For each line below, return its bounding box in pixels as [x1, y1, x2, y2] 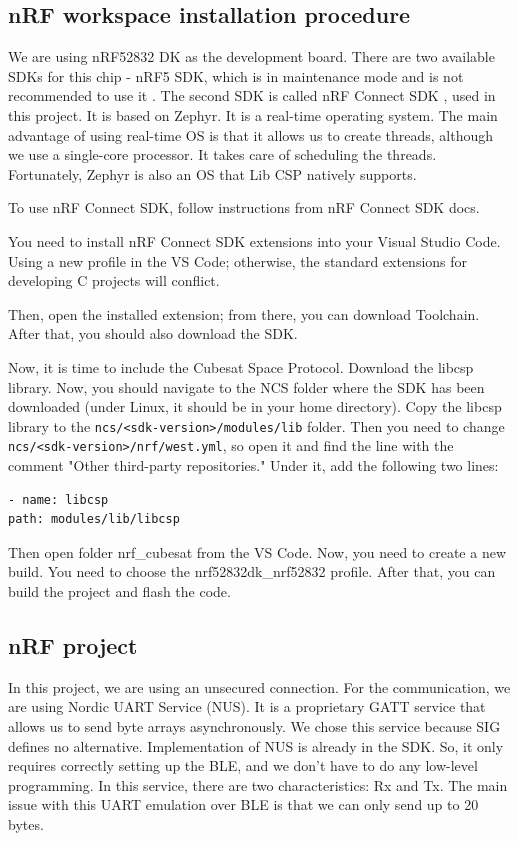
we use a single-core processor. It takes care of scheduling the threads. [8, 144, 437, 165]
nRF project [8, 629, 138, 660]
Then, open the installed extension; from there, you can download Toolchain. [8, 303, 480, 324]
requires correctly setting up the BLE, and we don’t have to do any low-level [8, 755, 478, 776]
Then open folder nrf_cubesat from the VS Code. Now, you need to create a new [8, 541, 506, 562]
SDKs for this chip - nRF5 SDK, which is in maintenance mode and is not [8, 65, 464, 86]
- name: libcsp [8, 492, 109, 507]
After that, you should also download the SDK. [8, 323, 298, 344]
